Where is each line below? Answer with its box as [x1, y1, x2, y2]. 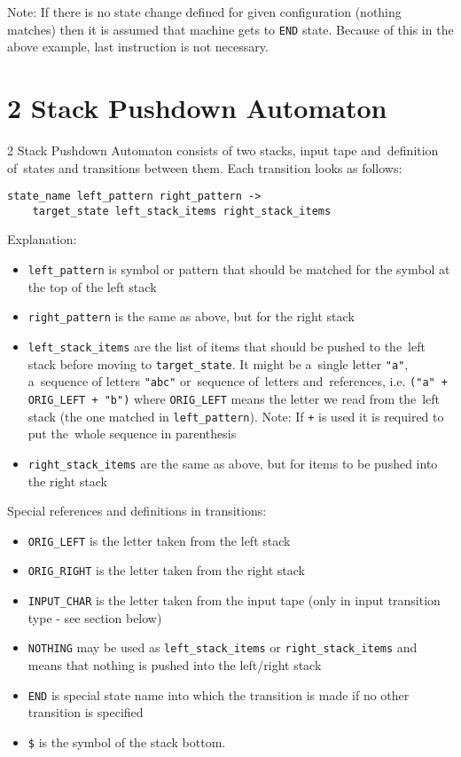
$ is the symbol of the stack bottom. [27, 732, 226, 751]
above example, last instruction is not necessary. [7, 37, 269, 56]
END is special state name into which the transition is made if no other [27, 685, 410, 704]
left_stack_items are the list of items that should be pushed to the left [27, 336, 426, 355]
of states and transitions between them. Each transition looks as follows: [7, 158, 402, 177]
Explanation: [7, 230, 77, 248]
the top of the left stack [27, 277, 157, 296]
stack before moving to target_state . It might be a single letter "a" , [27, 354, 409, 373]
